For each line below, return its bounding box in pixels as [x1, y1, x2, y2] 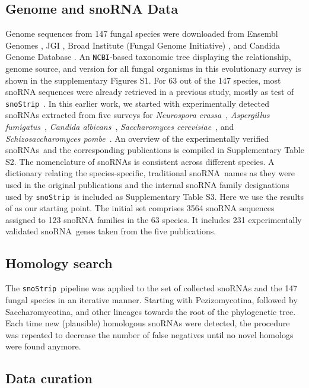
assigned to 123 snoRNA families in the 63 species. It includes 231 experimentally [5, 213, 302, 225]
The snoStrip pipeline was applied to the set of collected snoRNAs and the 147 [5, 282, 298, 294]
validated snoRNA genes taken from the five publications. [5, 225, 216, 237]
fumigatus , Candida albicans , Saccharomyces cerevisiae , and [5, 120, 234, 133]
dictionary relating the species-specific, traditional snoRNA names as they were [5, 167, 295, 179]
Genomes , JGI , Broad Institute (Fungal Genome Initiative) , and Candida [5, 39, 281, 51]
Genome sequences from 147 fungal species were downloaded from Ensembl [5, 27, 278, 40]
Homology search [5, 254, 113, 272]
